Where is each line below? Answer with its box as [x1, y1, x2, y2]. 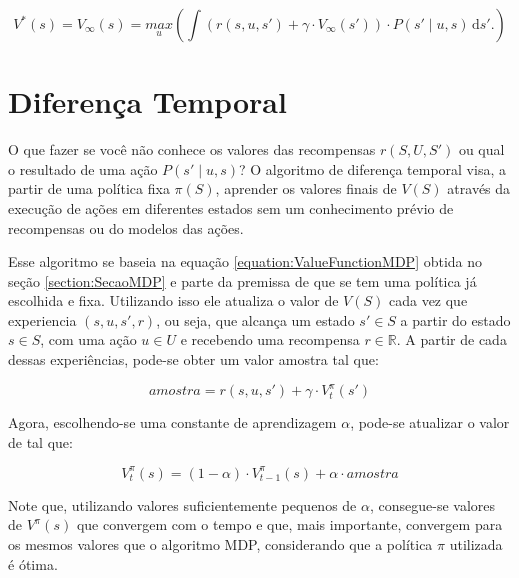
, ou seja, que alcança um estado [156, 309, 355, 330]
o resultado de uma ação [8, 158, 158, 179]
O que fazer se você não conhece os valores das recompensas [8, 139, 376, 160]
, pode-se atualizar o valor [350, 412, 510, 433]
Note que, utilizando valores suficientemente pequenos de [8, 494, 357, 515]
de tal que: [8, 431, 73, 452]
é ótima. [8, 553, 58, 574]
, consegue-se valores [369, 494, 495, 515]
